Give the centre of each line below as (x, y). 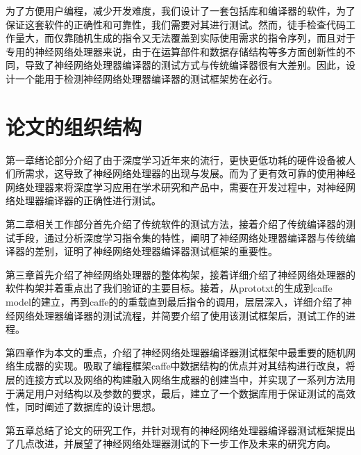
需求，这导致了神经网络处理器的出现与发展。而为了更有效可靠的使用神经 (190, 173)
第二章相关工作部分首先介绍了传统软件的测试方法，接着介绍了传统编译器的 (176, 224)
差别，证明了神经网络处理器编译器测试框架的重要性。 (156, 251)
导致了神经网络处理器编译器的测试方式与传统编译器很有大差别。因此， (185, 65)
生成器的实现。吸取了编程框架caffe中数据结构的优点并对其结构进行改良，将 (185, 366)
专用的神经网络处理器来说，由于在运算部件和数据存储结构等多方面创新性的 (176, 51)
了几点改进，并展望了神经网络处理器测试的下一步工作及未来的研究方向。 (171, 444)
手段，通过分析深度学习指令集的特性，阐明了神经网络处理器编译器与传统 (180, 237)
